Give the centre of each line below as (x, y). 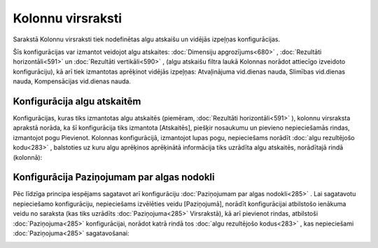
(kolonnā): (28, 157)
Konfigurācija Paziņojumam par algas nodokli (114, 178)
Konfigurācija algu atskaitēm (77, 101)
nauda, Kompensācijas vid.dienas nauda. (72, 81)
